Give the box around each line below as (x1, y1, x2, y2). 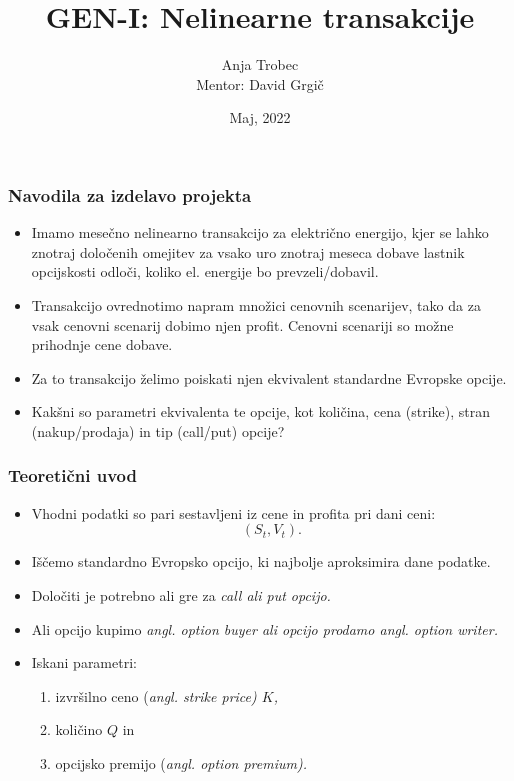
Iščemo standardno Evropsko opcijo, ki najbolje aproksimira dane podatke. (31, 551, 491, 572)
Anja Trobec (221, 54, 299, 75)
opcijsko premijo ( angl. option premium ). (55, 752, 307, 773)
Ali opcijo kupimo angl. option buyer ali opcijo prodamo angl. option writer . (31, 618, 498, 639)
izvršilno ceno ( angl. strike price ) (55, 685, 257, 706)
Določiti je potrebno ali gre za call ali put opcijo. (31, 584, 331, 605)
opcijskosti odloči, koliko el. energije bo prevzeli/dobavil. (31, 261, 379, 282)
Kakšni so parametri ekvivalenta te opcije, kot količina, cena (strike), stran (31, 401, 490, 422)
